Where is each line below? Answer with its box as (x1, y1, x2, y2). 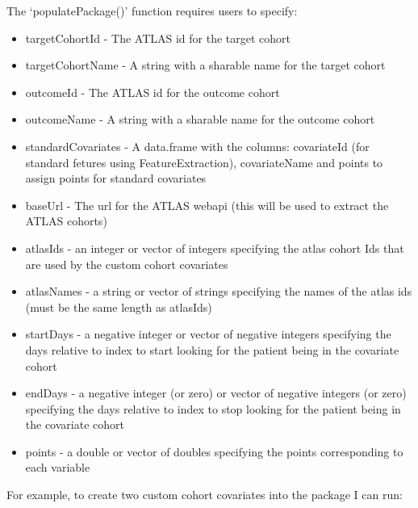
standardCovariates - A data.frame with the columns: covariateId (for (25, 137, 370, 154)
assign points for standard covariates (25, 170, 207, 187)
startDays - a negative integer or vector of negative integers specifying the (25, 325, 391, 342)
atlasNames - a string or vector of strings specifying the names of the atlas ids (25, 283, 412, 300)
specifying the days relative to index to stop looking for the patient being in (25, 400, 401, 417)
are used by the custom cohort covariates (25, 255, 228, 272)
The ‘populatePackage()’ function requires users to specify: (6, 2, 298, 19)
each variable (25, 459, 90, 476)
